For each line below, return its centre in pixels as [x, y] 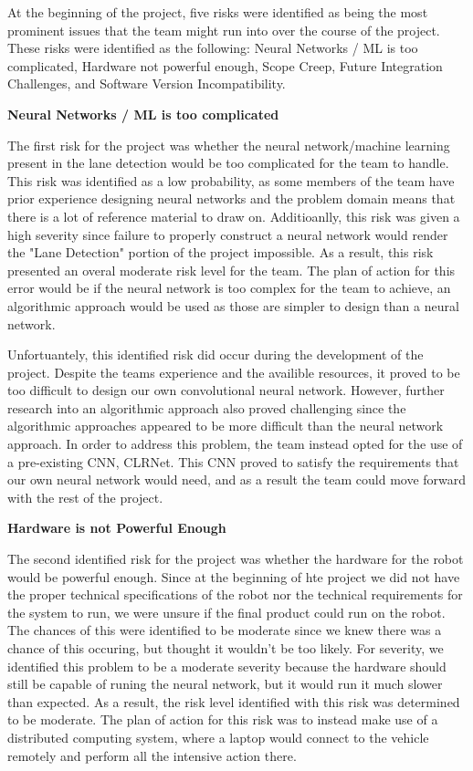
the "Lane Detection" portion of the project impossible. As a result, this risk [221, 252]
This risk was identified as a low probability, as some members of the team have [231, 180]
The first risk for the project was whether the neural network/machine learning [229, 145]
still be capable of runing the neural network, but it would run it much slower [225, 684]
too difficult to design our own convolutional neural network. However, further [226, 390]
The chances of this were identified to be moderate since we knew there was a [225, 630]
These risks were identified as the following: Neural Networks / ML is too [213, 48]
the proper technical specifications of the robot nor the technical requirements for [235, 594]
